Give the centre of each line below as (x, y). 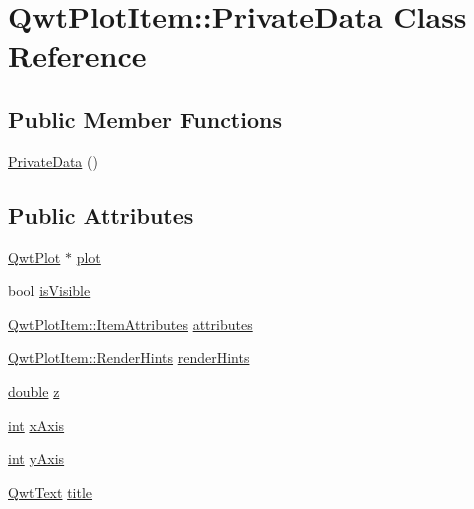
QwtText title (50, 491)
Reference (77, 55)
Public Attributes (101, 214)
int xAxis (36, 424)
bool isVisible (49, 290)
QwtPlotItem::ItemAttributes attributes (130, 323)
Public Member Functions (145, 118)
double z (34, 390)
